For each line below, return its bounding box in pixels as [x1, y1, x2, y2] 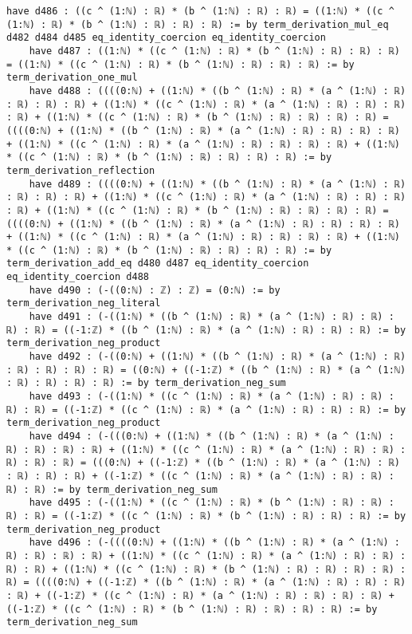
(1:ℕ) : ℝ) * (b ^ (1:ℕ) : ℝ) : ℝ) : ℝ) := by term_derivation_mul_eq [6, 18, 389, 30]
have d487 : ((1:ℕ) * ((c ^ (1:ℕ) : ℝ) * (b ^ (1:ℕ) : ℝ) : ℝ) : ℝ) [29, 45, 400, 57]
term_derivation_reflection [6, 164, 155, 176]
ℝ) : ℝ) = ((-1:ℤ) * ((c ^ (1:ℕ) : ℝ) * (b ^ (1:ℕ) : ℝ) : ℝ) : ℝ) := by [6, 510, 406, 522]
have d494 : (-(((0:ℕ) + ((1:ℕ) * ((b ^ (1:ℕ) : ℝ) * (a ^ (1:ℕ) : [29, 431, 394, 442]
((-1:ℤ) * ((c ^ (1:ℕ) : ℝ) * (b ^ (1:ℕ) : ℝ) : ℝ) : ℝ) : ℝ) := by [6, 603, 378, 615]
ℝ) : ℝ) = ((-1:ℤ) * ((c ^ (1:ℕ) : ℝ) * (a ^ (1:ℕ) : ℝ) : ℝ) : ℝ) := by [6, 404, 406, 415]
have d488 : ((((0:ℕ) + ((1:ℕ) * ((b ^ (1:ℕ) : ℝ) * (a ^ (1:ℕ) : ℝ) [29, 85, 406, 96]
